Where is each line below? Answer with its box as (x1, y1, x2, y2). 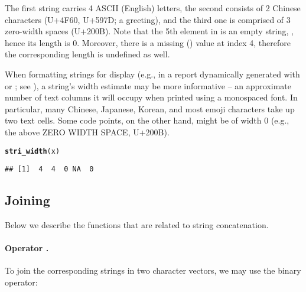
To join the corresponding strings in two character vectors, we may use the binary (5, 264, 301, 277)
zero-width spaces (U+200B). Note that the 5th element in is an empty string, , (5, 25, 294, 37)
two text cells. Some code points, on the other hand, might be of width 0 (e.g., (5, 114, 289, 126)
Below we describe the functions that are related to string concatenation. (5, 219, 269, 231)
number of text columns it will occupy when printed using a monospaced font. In (5, 91, 298, 103)
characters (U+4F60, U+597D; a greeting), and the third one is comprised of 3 (5, 13, 291, 25)
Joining (5, 191, 50, 209)
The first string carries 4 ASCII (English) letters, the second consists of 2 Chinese (5, 2, 301, 14)
